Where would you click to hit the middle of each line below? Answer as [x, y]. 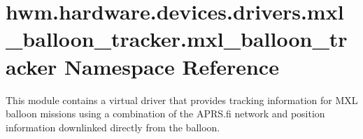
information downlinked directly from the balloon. [113, 127]
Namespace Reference [171, 66]
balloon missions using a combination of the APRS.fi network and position [165, 114]
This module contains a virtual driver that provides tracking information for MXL [182, 100]
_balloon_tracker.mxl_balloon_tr [177, 39]
